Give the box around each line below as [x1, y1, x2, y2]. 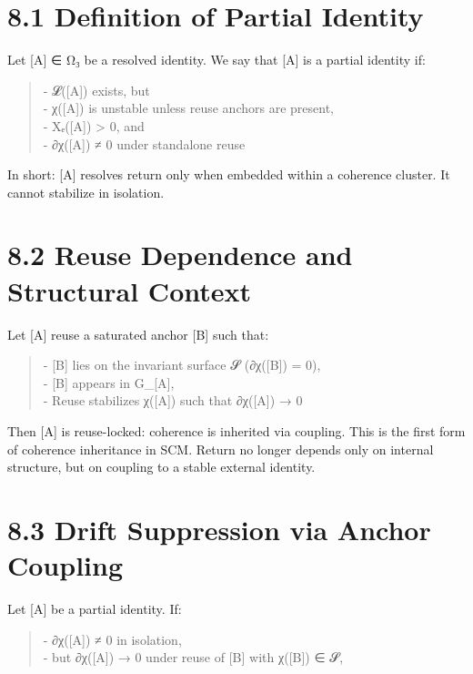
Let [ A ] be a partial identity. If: [7, 599, 182, 618]
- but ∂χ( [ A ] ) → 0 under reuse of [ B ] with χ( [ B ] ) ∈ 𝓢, [43, 648, 344, 667]
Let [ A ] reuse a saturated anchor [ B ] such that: [7, 324, 269, 343]
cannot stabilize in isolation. [7, 182, 165, 201]
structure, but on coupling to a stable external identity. [7, 457, 316, 476]
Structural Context [7, 271, 252, 309]
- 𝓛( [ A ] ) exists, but [43, 80, 150, 99]
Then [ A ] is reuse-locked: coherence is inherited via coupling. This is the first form [7, 421, 466, 440]
